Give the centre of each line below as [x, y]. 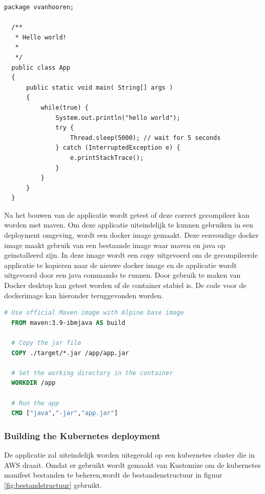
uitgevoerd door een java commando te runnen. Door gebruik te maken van [123, 275]
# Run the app [35, 403]
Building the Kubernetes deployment [83, 435]
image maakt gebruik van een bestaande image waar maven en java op [115, 245]
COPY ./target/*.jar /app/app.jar [70, 353]
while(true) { [65, 107]
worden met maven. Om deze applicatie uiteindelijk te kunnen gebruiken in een [129, 225]
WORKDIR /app [34, 383]
